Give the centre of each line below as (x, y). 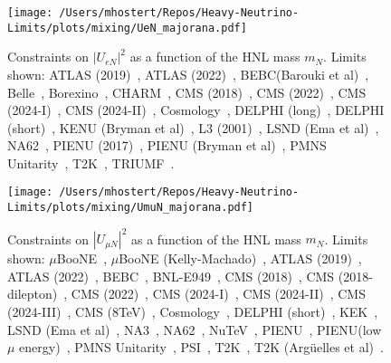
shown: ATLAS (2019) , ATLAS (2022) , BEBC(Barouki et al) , (188, 74)
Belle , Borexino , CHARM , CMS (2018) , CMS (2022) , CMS (187, 92)
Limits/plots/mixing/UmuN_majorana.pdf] (131, 208)
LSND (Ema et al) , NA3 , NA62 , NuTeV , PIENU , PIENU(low (195, 329)
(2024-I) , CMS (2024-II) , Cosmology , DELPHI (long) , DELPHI (196, 110)
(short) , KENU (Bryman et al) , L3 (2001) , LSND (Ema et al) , (193, 127)
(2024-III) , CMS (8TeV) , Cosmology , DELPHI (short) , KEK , (193, 312)
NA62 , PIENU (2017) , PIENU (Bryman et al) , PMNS (167, 145)
